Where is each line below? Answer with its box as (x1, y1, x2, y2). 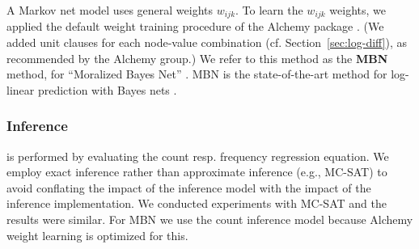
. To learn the (235, 2, 303, 18)
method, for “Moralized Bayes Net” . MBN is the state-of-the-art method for (6, 65, 387, 82)
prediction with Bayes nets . (37, 81, 177, 98)
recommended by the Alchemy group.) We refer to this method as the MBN (6, 49, 388, 66)
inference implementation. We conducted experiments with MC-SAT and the (6, 195, 387, 212)
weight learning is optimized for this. (6, 226, 188, 243)
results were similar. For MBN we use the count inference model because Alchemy (6, 211, 413, 228)
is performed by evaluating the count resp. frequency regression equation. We (6, 147, 389, 164)
